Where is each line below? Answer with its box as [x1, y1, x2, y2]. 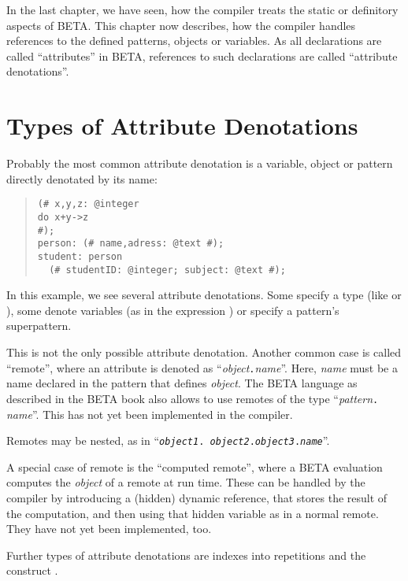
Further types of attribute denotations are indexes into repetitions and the [6, 546, 366, 563]
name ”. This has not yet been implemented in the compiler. [6, 405, 293, 422]
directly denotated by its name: [6, 170, 158, 187]
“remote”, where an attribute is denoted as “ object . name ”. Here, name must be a [6, 359, 398, 376]
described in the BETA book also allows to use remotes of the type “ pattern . [6, 390, 379, 406]
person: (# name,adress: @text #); [37, 238, 224, 250]
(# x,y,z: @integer [37, 198, 139, 210]
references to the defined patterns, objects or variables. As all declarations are [6, 32, 382, 49]
